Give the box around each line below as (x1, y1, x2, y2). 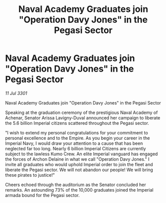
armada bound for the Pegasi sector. (5, 192, 80, 198)
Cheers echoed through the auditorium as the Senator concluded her (5, 182, 146, 188)
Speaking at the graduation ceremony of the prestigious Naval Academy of (5, 109, 158, 115)
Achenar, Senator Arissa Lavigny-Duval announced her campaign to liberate (5, 114, 161, 120)
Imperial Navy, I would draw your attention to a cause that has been (5, 140, 143, 146)
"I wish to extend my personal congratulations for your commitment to (5, 129, 148, 135)
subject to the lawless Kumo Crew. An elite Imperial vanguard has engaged (5, 151, 158, 157)
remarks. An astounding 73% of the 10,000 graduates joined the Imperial (5, 187, 154, 193)
